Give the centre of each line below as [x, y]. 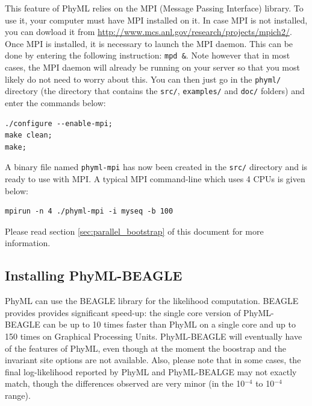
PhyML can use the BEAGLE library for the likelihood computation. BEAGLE [152, 301]
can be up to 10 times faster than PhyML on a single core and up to [170, 324]
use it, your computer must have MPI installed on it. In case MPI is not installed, [156, 20]
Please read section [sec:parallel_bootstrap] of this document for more [134, 231]
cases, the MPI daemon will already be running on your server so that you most [152, 67]
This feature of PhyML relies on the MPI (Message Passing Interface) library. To [154, 8]
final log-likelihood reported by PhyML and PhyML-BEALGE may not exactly [151, 371]
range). [18, 395]
